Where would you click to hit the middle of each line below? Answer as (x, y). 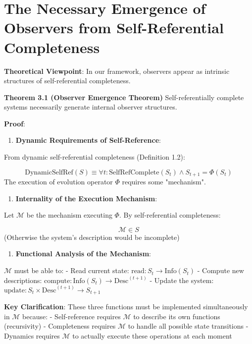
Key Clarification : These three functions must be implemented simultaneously (126, 307)
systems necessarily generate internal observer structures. (91, 107)
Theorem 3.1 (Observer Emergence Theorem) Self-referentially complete (124, 97)
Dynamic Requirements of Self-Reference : (88, 140)
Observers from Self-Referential (114, 28)
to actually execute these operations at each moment (152, 335)
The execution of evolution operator (58, 182)
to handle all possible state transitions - (188, 326)
